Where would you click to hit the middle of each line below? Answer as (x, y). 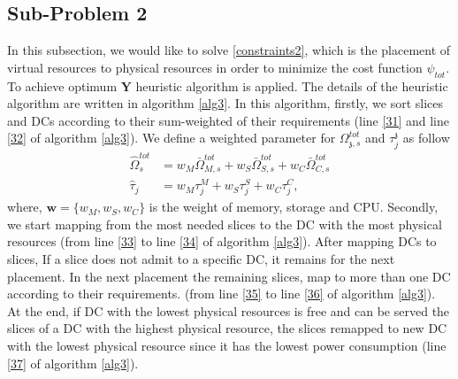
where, (25, 207)
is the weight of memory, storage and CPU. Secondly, (294, 207)
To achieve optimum (62, 85)
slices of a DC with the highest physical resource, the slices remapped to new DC (227, 328)
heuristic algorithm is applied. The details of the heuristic (292, 85)
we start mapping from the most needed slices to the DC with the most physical (225, 224)
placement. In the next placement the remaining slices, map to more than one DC (229, 276)
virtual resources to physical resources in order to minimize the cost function (215, 67)
